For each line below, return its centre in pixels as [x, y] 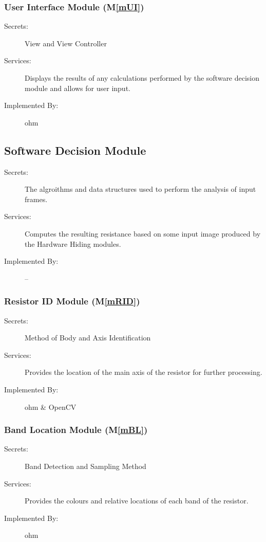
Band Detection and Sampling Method [85, 466]
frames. [36, 199]
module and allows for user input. [78, 88]
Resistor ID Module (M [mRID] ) [72, 301]
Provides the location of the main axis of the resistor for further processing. [144, 372]
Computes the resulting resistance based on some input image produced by [143, 233]
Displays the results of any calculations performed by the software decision [142, 78]
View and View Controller [66, 43]
